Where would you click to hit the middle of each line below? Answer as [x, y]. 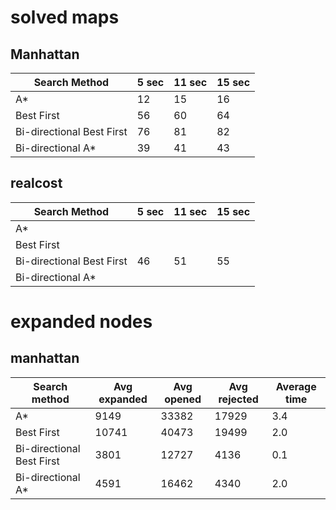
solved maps [65, 17]
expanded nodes [81, 322]
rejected [238, 399]
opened [183, 399]
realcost [36, 183]
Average [296, 386]
